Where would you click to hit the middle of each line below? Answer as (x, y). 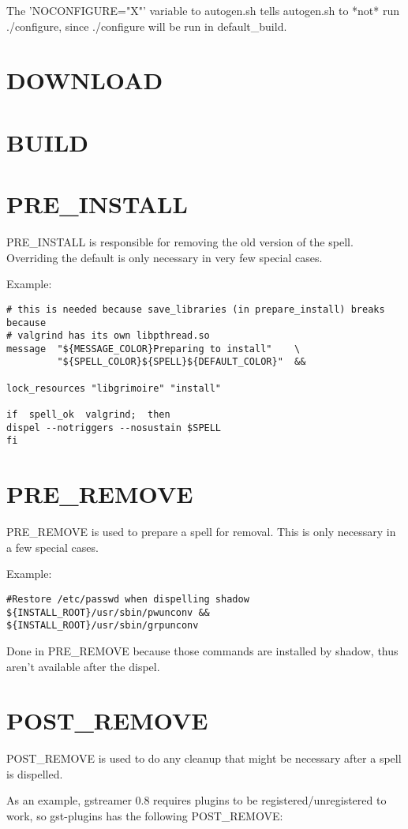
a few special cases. (52, 547)
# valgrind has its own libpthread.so (108, 336)
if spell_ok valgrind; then (88, 415)
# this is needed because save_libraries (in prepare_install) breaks (196, 309)
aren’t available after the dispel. (83, 666)
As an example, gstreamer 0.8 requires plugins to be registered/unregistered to (197, 800)
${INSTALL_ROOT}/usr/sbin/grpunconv (103, 626)
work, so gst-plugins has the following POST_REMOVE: (145, 816)
